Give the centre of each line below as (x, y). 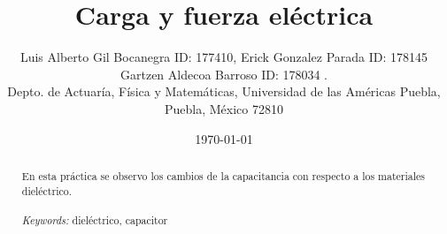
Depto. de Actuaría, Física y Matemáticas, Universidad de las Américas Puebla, (224, 91)
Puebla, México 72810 (224, 108)
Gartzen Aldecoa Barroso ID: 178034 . (224, 74)
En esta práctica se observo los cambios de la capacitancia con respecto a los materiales (223, 175)
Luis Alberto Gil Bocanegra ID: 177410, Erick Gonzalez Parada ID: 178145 (224, 57)
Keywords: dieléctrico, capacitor (95, 219)
